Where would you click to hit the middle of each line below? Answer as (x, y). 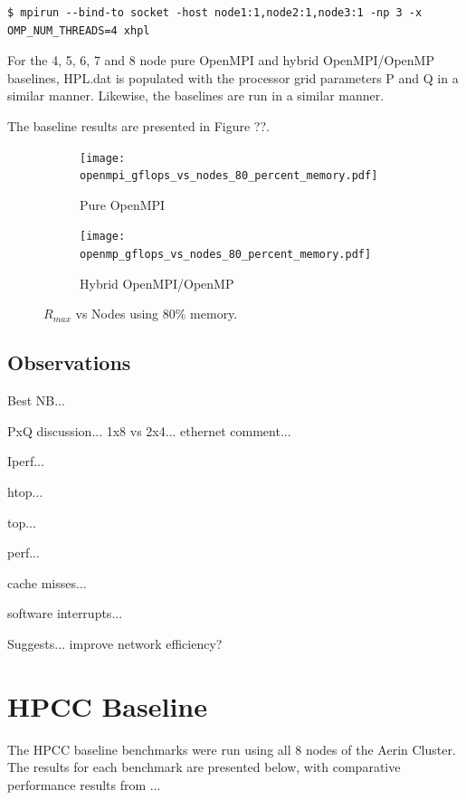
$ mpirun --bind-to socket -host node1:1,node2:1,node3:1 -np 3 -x (215, 13)
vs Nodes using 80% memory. (157, 314)
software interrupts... (65, 613)
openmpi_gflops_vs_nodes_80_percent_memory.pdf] (229, 176)
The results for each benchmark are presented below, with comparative (204, 767)
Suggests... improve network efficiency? (115, 643)
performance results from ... (84, 784)
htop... (25, 491)
